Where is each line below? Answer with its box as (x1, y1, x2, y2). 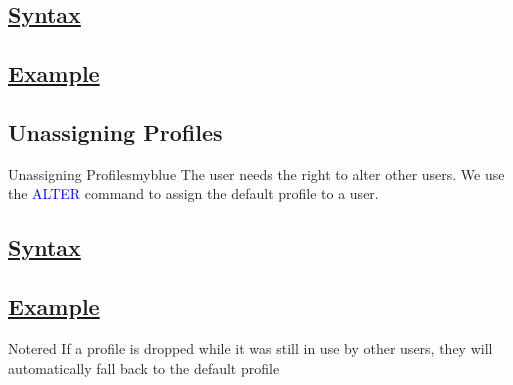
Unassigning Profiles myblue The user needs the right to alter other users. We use (8, 163, 505, 184)
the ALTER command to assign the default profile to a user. (8, 183, 379, 204)
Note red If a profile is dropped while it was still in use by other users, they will (8, 337, 493, 358)
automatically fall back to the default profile (8, 357, 280, 378)
